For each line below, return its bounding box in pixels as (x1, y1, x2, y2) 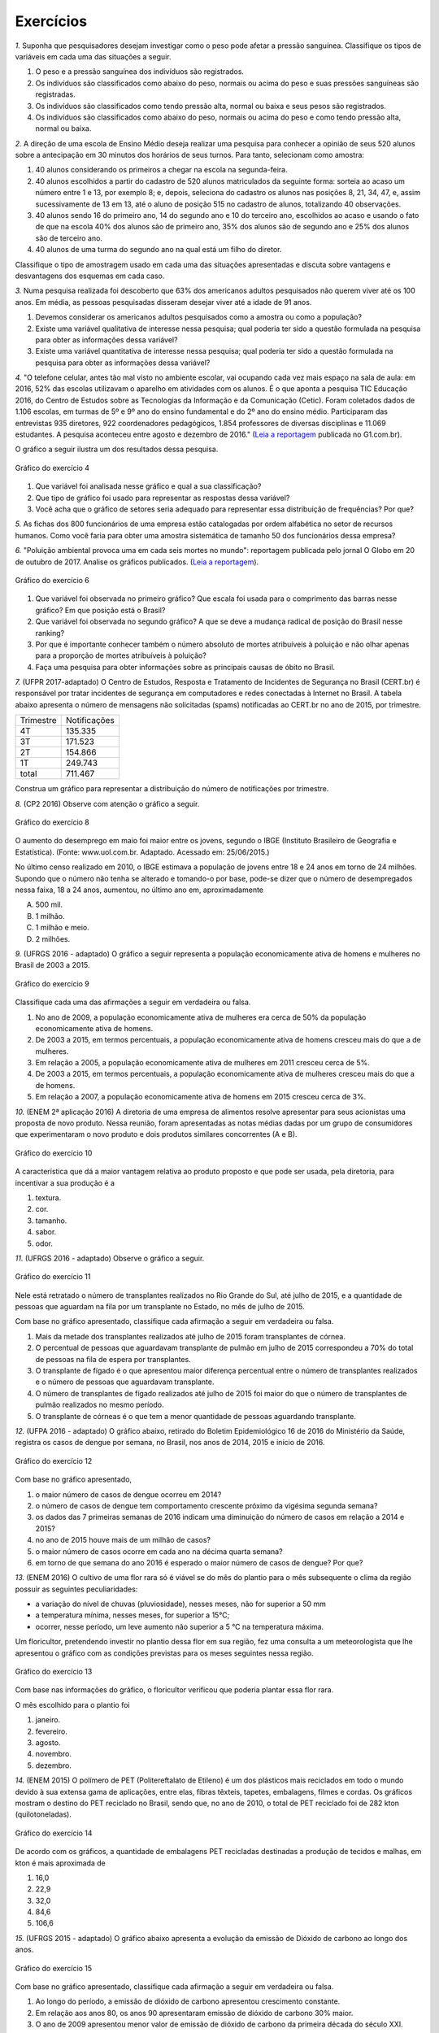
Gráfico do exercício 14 (15, 1828, 93, 1838)
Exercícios (15, 12, 88, 30)
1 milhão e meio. (35, 923, 89, 933)
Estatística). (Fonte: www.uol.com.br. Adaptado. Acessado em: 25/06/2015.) (15, 847, 270, 857)
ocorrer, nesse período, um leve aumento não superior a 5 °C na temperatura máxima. (35, 1622, 324, 1631)
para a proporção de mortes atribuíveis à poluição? (35, 651, 206, 660)
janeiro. (35, 1715, 61, 1725)
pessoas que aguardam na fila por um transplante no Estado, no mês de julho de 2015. (15, 1302, 305, 1312)
